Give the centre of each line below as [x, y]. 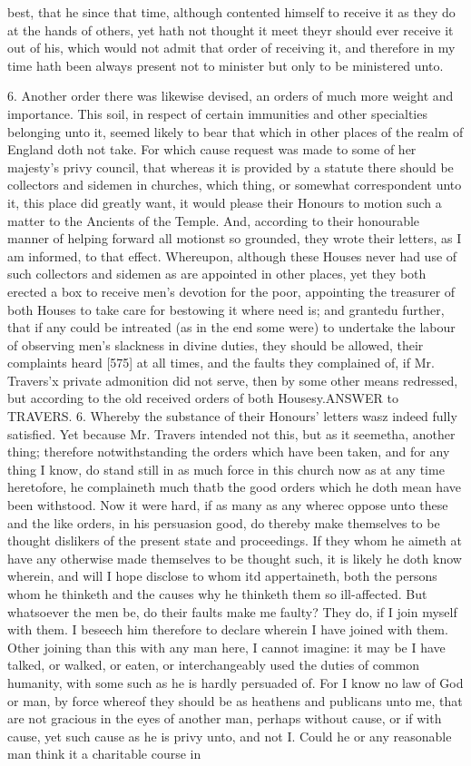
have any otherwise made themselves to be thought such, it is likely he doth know [235, 558]
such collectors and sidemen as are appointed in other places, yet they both [217, 274]
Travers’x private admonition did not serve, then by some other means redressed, [233, 380]
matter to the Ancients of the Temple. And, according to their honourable [214, 220]
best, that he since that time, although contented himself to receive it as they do [231, 12]
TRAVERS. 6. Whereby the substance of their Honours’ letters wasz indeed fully [232, 416]
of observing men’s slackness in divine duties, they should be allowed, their [216, 344]
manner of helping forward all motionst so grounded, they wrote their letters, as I [235, 238]
